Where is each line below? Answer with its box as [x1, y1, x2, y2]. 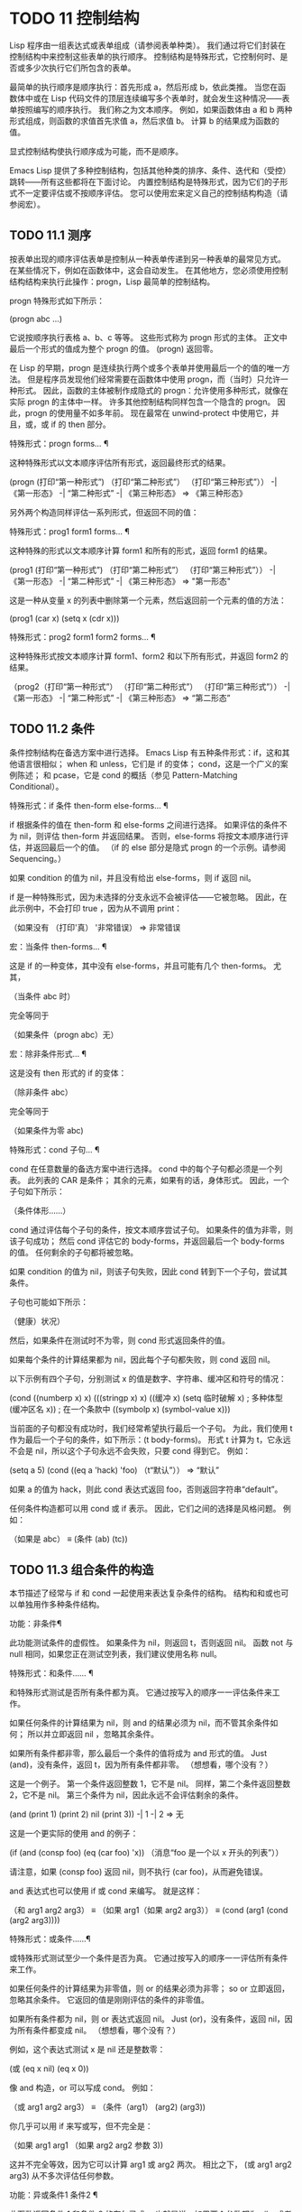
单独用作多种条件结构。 [16, 1599, 105, 1610]
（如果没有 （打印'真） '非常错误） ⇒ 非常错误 [9, 921, 181, 932]
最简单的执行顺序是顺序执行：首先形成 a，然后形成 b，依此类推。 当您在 [9, 81, 279, 92]
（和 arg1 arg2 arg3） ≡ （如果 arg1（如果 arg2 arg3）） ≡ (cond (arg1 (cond [9, 1905, 288, 1916]
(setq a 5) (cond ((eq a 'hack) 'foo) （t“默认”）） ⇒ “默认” [9, 1464, 220, 1476]
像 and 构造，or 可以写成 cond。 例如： [9, 2082, 156, 2094]
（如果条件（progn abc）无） [9, 1029, 119, 1040]
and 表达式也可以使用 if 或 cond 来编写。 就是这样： [9, 1885, 203, 1896]
